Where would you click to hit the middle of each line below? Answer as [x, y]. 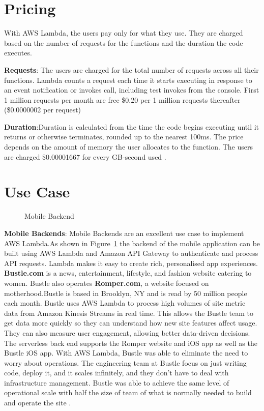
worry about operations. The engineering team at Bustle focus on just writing [125, 362]
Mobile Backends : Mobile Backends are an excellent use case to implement [124, 233]
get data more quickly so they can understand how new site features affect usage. [131, 323]
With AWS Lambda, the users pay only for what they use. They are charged [124, 33]
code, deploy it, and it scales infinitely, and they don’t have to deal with [116, 373]
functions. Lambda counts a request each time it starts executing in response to [128, 80]
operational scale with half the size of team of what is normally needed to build [128, 392]
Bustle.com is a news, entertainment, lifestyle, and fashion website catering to [128, 273]
